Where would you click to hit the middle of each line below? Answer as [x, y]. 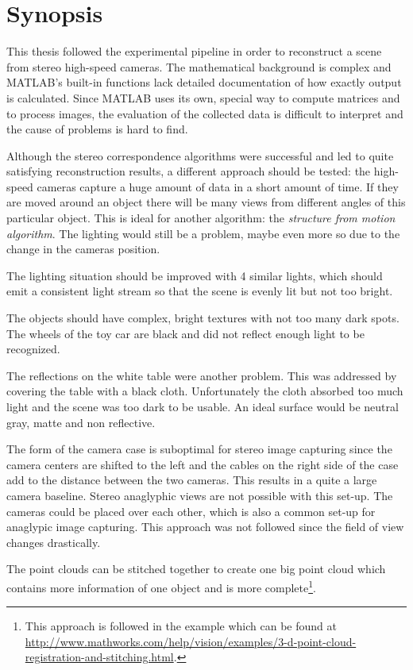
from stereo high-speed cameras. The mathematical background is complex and [199, 66]
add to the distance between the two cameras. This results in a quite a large [192, 480]
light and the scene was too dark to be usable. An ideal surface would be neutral [203, 406]
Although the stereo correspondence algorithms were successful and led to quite [200, 155]
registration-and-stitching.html [99, 657]
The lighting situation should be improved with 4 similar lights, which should [195, 275]
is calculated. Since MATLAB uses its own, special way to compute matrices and [203, 97]
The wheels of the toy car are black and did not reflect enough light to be [185, 333]
